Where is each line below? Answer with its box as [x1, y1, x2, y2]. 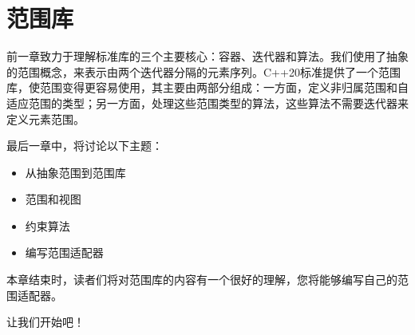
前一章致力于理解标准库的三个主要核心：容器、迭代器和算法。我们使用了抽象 [6, 48, 409, 65]
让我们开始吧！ [6, 313, 85, 330]
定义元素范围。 [6, 110, 85, 127]
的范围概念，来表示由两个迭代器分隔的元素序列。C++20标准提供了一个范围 [6, 63, 401, 80]
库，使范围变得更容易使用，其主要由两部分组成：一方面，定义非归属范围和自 [6, 79, 409, 96]
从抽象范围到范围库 [25, 164, 126, 180]
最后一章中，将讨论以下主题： [6, 137, 163, 154]
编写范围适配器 [25, 244, 104, 261]
